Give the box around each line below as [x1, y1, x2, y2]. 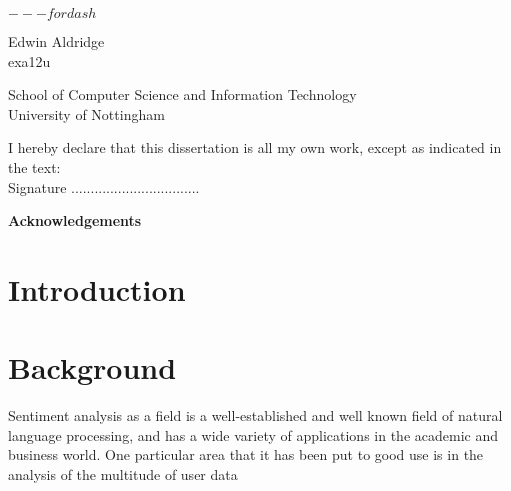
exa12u [8, 50, 51, 71]
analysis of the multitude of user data [8, 464, 238, 485]
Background [8, 347, 177, 388]
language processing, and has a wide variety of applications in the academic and [8, 424, 498, 445]
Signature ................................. [8, 176, 200, 197]
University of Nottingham [8, 103, 165, 124]
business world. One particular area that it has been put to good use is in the [8, 444, 484, 465]
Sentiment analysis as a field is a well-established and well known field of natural [8, 405, 503, 426]
